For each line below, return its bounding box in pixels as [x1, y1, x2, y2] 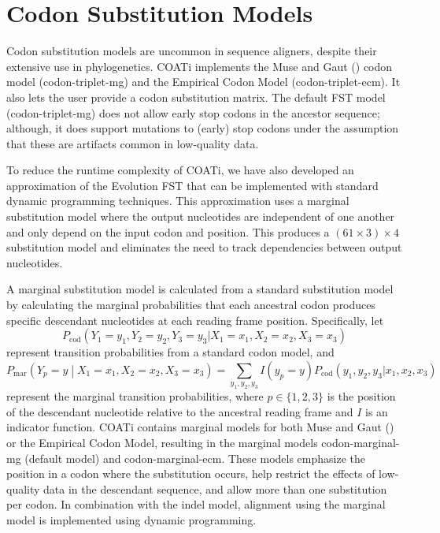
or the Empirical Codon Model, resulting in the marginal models [6, 434, 318, 450]
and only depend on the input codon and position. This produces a [6, 223, 330, 240]
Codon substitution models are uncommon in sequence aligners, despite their [6, 43, 377, 59]
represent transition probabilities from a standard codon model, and [6, 344, 335, 360]
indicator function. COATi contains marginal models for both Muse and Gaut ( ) [6, 419, 394, 435]
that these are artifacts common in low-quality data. [6, 135, 259, 151]
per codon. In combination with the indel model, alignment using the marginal [6, 496, 386, 512]
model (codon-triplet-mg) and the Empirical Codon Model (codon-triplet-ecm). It [6, 73, 401, 90]
